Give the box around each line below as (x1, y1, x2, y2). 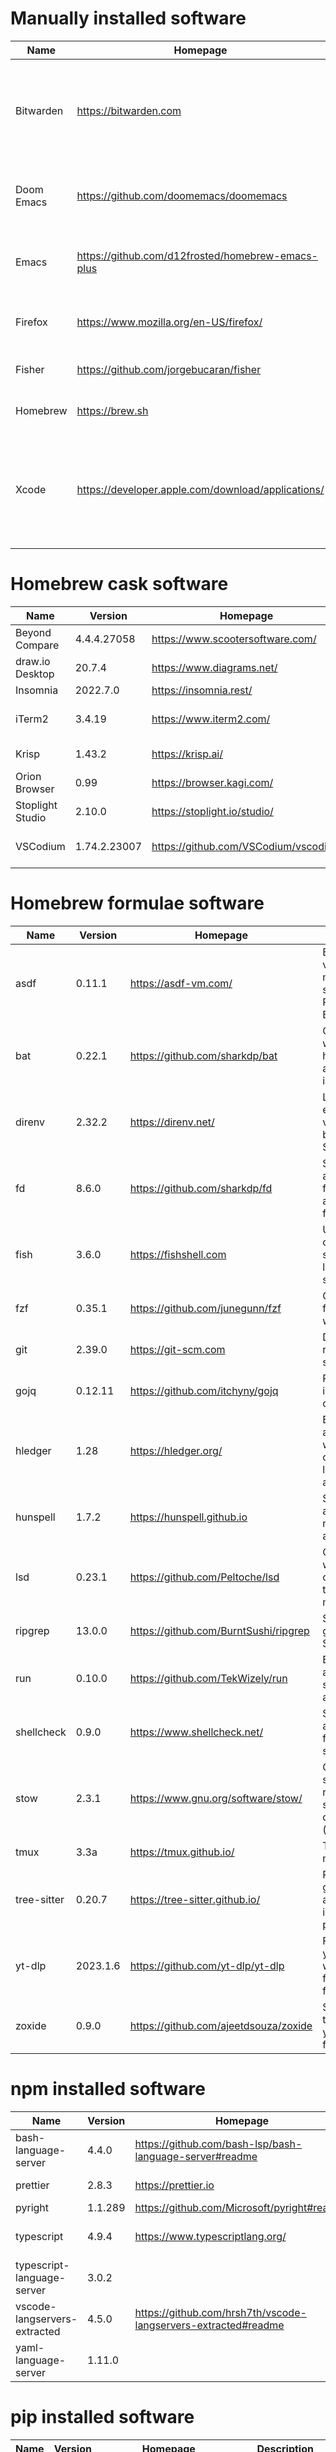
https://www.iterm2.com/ (151, 712, 271, 726)
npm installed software (10, 2078, 206, 2100)
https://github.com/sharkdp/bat (129, 1048, 278, 1062)
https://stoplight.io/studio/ (151, 804, 274, 818)
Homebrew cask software (10, 573, 229, 596)
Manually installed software (10, 7, 247, 30)
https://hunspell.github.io (129, 1510, 248, 1524)
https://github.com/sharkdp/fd (129, 1181, 273, 1195)
